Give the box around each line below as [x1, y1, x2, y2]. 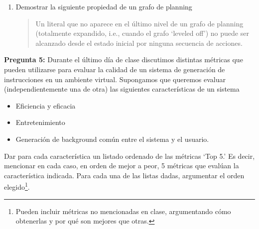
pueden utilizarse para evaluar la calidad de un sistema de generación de [4, 64, 225, 74]
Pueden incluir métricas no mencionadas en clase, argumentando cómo [15, 206, 231, 216]
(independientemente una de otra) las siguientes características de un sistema [4, 84, 240, 94]
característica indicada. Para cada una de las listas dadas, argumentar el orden [4, 170, 245, 180]
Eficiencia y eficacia [15, 100, 76, 111]
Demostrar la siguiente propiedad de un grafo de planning [15, 1, 192, 11]
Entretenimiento [15, 117, 65, 127]
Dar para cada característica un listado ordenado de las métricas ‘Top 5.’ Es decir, [4, 150, 255, 161]
